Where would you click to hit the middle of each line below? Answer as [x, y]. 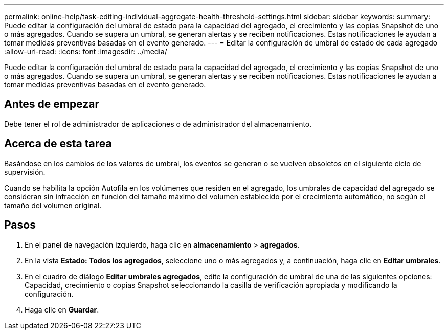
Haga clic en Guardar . [62, 309]
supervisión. [25, 172]
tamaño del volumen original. [53, 205]
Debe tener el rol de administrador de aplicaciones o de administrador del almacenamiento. [158, 124]
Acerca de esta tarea [58, 144]
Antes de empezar [52, 104]
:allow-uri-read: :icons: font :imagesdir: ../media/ [86, 51]
